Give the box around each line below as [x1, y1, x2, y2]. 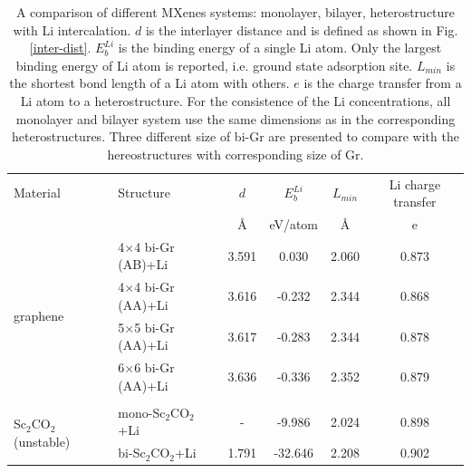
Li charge [389, 174, 441, 193]
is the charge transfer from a [303, 73, 462, 92]
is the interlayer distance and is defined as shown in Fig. [145, 20, 458, 39]
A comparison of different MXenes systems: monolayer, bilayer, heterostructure [15, 3, 456, 21]
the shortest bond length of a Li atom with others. [9, 73, 290, 92]
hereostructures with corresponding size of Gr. [107, 144, 364, 163]
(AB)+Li [118, 255, 168, 274]
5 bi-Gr [134, 317, 175, 336]
